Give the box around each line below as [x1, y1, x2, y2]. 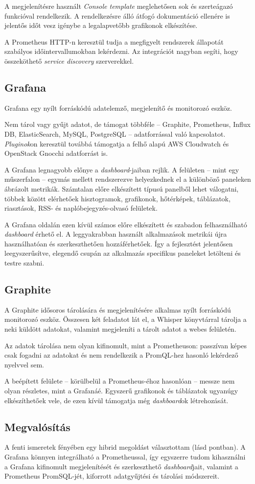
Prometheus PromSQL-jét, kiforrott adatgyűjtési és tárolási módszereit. [4, 471, 220, 481]
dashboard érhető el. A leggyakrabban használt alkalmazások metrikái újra [4, 229, 227, 239]
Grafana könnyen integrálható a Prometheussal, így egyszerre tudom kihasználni [4, 452, 246, 462]
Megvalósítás [4, 419, 70, 434]
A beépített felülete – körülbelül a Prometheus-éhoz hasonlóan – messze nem [4, 376, 235, 386]
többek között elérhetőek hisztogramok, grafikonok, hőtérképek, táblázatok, [4, 193, 231, 203]
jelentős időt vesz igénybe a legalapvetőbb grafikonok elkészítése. [4, 20, 198, 30]
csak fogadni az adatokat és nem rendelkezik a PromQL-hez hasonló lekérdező [4, 350, 238, 360]
